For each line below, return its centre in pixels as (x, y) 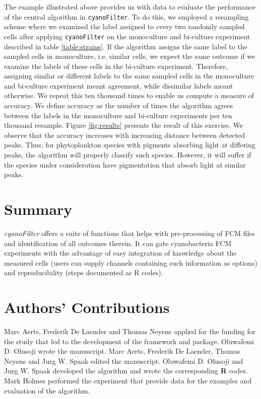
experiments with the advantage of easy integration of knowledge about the (120, 253)
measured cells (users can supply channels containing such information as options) (131, 262)
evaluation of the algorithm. (47, 390)
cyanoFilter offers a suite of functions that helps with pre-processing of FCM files (130, 233)
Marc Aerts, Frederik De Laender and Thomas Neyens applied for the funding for (130, 331)
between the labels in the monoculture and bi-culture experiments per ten (118, 115)
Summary (38, 209)
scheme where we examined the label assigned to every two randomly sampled (124, 26)
